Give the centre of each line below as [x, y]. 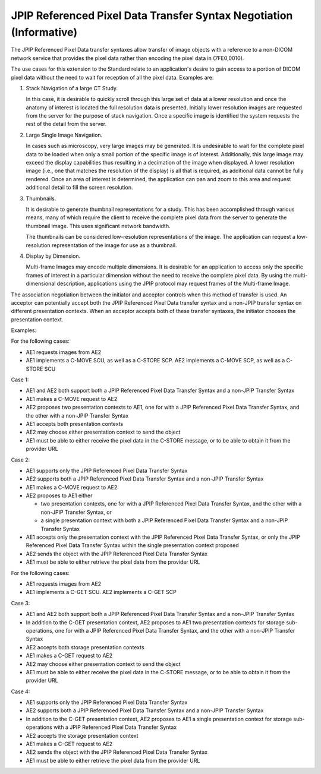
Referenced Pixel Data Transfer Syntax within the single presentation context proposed [132, 545]
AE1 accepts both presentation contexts [75, 424]
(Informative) [44, 32]
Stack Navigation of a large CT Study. [72, 88]
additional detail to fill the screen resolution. [79, 188]
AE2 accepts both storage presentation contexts [85, 647]
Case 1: [20, 380]
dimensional [41, 284]
